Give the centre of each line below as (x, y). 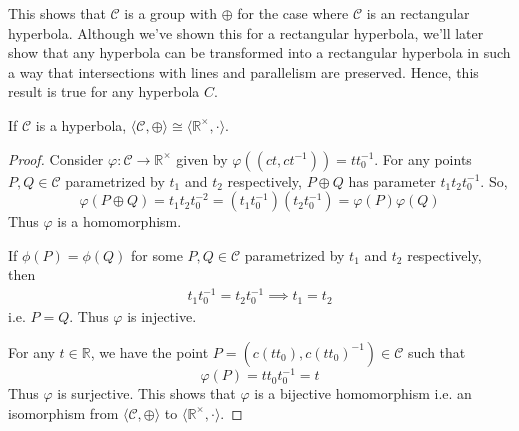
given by (202, 158)
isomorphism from (63, 412)
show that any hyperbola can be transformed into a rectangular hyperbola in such (259, 52)
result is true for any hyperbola (104, 91)
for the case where (293, 13)
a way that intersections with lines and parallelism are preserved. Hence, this (243, 71)
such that (437, 351)
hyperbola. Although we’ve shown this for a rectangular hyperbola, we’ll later (246, 32)
